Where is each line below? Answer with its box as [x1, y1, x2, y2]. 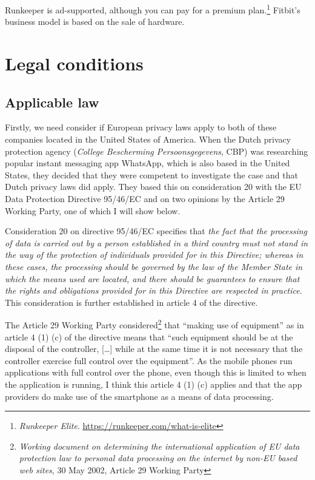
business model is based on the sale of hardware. [5, 15, 185, 28]
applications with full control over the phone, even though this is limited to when [5, 366, 307, 379]
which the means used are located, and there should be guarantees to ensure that [5, 272, 300, 285]
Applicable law [5, 92, 99, 111]
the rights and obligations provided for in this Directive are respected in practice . [5, 284, 302, 297]
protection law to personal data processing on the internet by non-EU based [19, 451, 297, 464]
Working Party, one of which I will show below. [5, 204, 181, 217]
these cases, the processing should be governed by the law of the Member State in [5, 260, 303, 272]
